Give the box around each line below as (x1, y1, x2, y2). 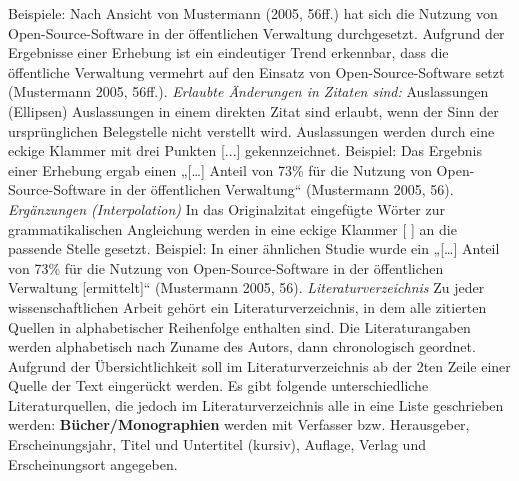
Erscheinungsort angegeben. (8, 453, 178, 474)
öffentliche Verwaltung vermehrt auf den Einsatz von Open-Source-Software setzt (8, 61, 505, 82)
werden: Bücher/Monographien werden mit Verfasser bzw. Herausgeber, (8, 414, 470, 435)
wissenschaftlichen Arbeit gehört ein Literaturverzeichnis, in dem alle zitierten (8, 296, 487, 317)
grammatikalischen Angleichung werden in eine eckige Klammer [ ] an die (8, 218, 457, 239)
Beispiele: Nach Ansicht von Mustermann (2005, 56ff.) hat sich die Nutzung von (8, 3, 498, 23)
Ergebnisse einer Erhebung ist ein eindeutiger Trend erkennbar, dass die (8, 42, 449, 63)
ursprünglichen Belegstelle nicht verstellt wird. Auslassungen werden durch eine (8, 120, 495, 141)
